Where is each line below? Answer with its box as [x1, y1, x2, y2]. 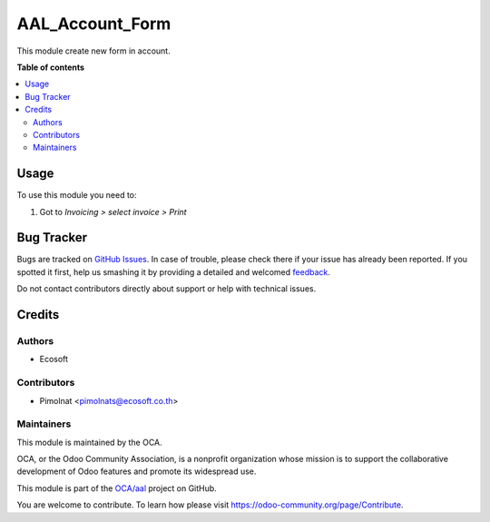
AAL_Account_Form [16, 14, 171, 34]
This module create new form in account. [16, 45, 171, 56]
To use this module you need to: [16, 190, 137, 201]
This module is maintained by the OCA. [16, 437, 162, 448]
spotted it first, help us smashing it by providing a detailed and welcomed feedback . [16, 266, 331, 277]
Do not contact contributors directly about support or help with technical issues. [16, 283, 317, 294]
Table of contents [16, 62, 85, 73]
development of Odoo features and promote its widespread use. [16, 466, 257, 477]
